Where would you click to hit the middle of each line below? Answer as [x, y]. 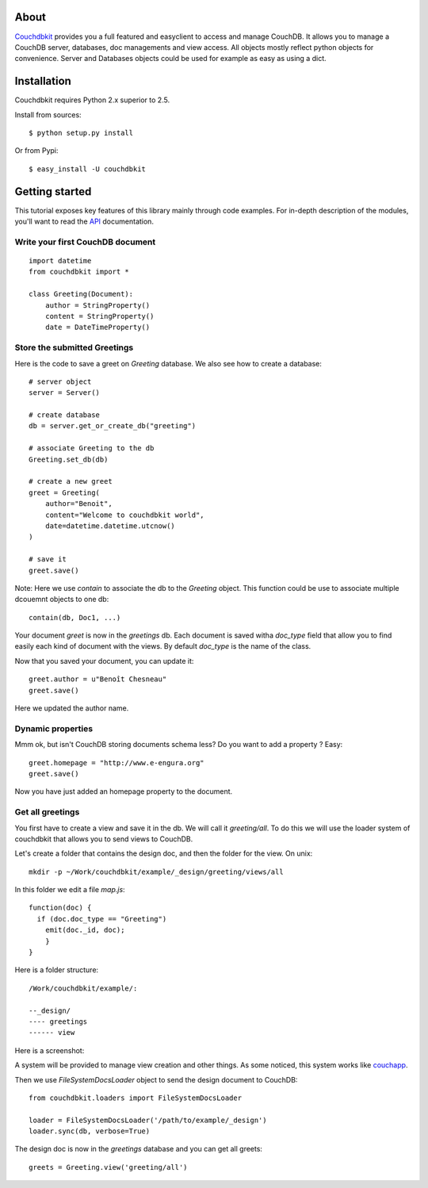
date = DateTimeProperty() [97, 328]
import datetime [60, 261]
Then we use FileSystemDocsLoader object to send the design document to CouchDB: [156, 1079]
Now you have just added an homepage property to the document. [124, 791]
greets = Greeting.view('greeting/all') [108, 1167]
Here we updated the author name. [72, 708]
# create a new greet [71, 481]
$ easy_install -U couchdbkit [88, 169]
